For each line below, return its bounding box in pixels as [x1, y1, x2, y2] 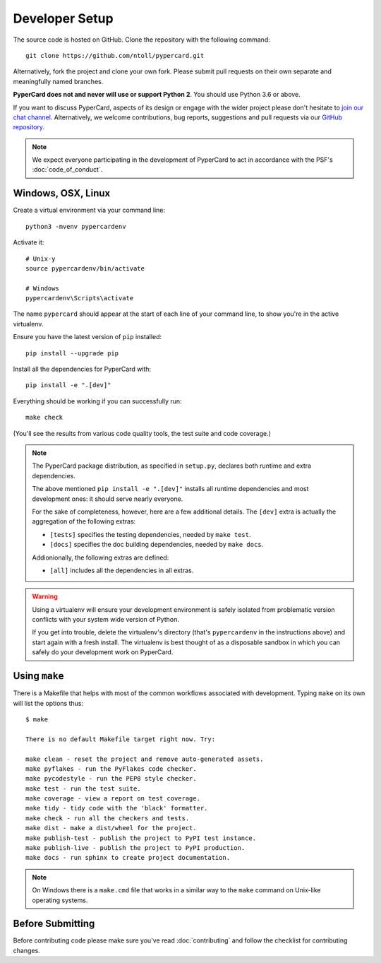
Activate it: [13, 238, 44, 247]
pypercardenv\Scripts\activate [25, 294, 134, 302]
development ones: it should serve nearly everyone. [32, 495, 183, 503]
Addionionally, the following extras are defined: [32, 553, 169, 562]
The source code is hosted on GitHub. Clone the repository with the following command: [13, 35, 271, 44]
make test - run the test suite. [25, 784, 141, 793]
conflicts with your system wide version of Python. [32, 615, 179, 624]
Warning [32, 592, 58, 601]
